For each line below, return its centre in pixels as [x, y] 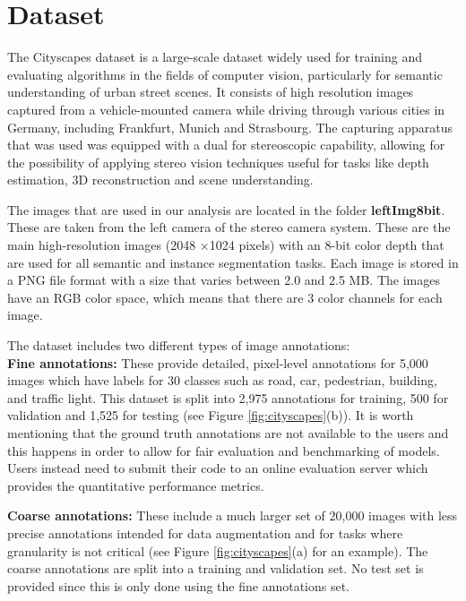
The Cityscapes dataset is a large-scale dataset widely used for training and [215, 57]
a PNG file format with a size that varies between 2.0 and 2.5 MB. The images [224, 280]
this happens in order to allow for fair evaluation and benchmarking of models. [224, 450]
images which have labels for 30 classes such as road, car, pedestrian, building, [222, 380]
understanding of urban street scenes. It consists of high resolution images [211, 92]
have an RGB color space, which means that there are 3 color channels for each [225, 297]
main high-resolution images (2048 [102, 245]
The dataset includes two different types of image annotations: [179, 345]
